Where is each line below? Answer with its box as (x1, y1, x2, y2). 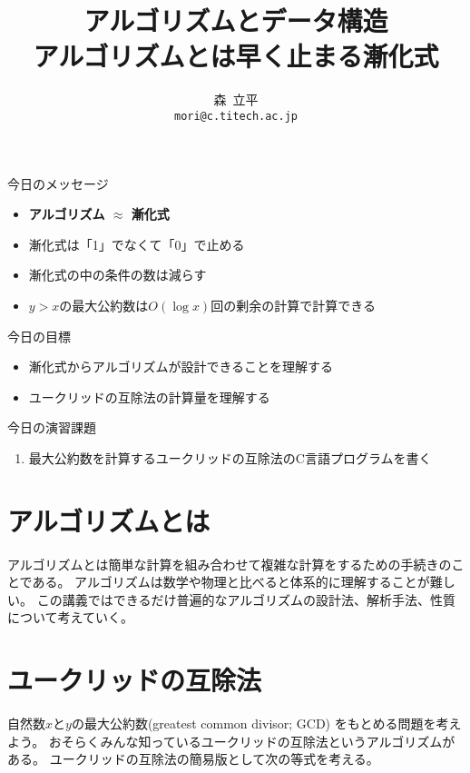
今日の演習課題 (7, 418, 96, 437)
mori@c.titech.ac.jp (173, 109, 299, 123)
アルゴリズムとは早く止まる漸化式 (33, 37, 439, 74)
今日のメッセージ (7, 173, 109, 193)
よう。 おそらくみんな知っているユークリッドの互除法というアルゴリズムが (7, 731, 455, 750)
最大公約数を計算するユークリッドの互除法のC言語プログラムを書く (28, 448, 432, 467)
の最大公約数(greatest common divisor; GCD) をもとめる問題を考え (71, 714, 462, 733)
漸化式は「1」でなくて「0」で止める (28, 234, 245, 253)
